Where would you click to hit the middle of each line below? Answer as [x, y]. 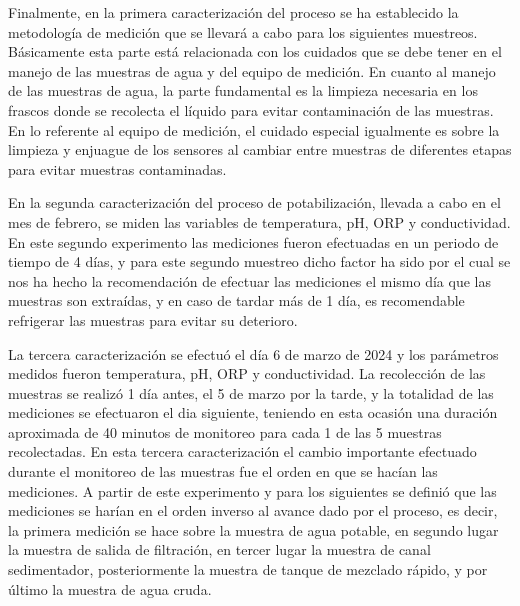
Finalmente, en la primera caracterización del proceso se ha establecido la [233, 12]
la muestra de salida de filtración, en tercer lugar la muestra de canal [219, 549]
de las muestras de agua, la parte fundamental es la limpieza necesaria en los [243, 90]
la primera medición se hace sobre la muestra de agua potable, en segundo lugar [253, 529]
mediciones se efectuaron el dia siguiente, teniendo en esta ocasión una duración [253, 412]
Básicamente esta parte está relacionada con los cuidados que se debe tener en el [255, 51]
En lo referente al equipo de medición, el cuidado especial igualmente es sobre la [254, 129]
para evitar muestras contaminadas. [117, 168]
